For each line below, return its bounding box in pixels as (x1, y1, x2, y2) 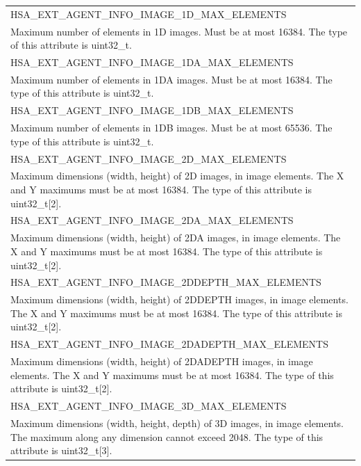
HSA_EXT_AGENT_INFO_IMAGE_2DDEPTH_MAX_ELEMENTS (10, 275, 321, 289)
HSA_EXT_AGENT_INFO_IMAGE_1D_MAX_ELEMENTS (10, 6, 287, 21)
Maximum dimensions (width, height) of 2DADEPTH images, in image (10, 354, 313, 369)
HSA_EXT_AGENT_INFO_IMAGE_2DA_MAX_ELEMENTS (10, 213, 294, 227)
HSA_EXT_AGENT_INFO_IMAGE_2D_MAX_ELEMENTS (10, 151, 287, 166)
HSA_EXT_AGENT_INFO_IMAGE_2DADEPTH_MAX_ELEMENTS (10, 337, 328, 351)
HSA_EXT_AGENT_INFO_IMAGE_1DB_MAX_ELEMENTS (10, 103, 294, 118)
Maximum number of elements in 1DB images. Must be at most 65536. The (10, 120, 333, 135)
